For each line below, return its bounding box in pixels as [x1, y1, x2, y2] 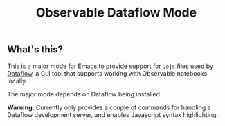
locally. [7, 76, 28, 85]
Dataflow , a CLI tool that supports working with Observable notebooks [7, 69, 208, 77]
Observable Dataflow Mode [35, 5, 197, 21]
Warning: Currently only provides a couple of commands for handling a [7, 103, 211, 112]
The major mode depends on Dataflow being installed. [7, 90, 162, 98]
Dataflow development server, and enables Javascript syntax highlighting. [7, 110, 219, 118]
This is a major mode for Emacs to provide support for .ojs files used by [7, 62, 213, 70]
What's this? [7, 43, 64, 56]
